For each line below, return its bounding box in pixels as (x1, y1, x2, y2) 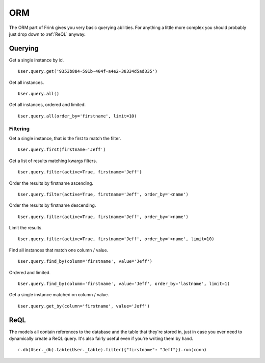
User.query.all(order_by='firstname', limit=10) (18, 113, 137, 119)
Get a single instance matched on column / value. (9, 292, 109, 298)
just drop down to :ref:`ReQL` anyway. (9, 31, 86, 37)
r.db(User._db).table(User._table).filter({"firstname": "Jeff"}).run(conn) (18, 347, 207, 353)
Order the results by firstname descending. (9, 202, 96, 208)
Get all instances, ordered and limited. (9, 102, 86, 108)
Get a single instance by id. (9, 57, 64, 63)
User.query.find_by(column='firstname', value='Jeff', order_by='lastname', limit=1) (18, 281, 230, 287)
